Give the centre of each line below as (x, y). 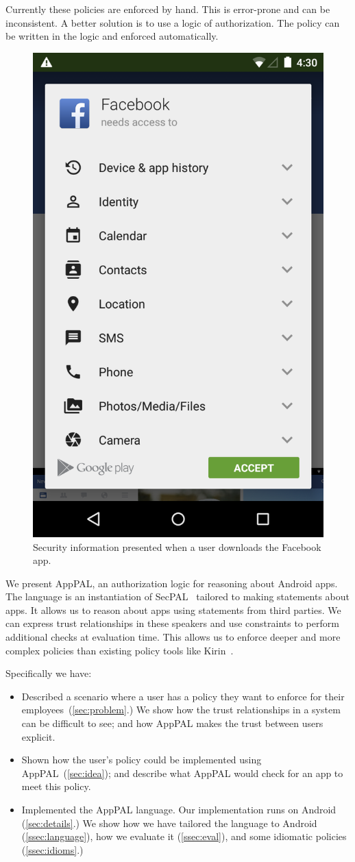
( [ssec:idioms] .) (52, 849)
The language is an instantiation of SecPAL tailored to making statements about (178, 596)
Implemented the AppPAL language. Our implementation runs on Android (179, 809)
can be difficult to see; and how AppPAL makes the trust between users (172, 723)
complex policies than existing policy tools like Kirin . (120, 650)
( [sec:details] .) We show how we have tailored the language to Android (169, 823)
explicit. (38, 736)
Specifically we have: (49, 673)
